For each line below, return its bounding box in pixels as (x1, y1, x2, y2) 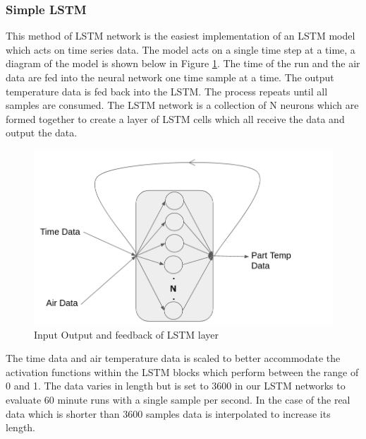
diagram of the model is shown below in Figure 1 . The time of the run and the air (6, 56, 360, 71)
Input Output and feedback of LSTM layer (34, 327, 219, 341)
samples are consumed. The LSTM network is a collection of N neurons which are (6, 98, 359, 112)
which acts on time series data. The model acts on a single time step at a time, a (6, 42, 355, 57)
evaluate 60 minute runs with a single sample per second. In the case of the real (6, 392, 350, 407)
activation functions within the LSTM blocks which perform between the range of (6, 364, 359, 379)
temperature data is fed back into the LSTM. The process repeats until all (6, 83, 328, 98)
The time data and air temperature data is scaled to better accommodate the (6, 351, 341, 365)
